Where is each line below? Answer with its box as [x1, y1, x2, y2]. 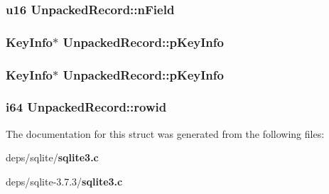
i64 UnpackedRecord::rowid [6, 98, 167, 116]
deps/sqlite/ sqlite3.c [6, 150, 99, 165]
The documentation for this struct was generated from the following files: [6, 126, 325, 141]
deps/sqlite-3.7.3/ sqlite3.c [6, 173, 123, 188]
